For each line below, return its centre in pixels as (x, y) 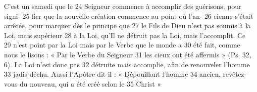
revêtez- (235, 74)
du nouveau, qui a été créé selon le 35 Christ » (90, 83)
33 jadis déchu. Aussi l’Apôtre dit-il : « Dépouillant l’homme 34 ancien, (112, 74)
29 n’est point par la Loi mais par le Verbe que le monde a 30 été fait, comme (122, 45)
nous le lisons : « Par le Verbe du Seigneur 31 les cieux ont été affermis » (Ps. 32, (128, 54)
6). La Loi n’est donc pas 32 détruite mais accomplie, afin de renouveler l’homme (127, 64)
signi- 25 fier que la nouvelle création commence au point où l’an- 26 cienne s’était (129, 16)
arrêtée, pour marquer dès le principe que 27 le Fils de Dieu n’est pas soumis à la (128, 25)
